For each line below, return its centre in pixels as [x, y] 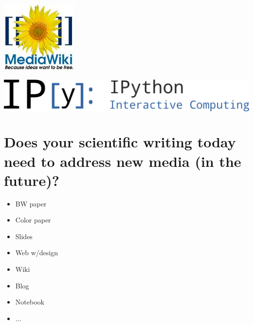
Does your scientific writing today [120, 142]
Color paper [33, 220]
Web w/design [36, 253]
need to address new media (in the [123, 161]
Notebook [30, 302]
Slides [24, 236]
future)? [32, 180]
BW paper [31, 203]
